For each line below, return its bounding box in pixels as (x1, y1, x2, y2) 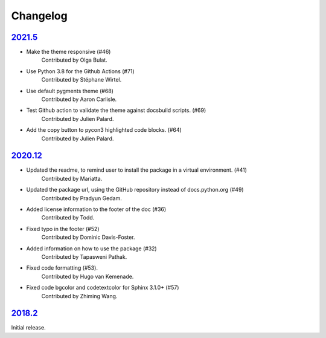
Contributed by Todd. (41, 214, 95, 221)
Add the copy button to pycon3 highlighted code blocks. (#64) (26, 126, 182, 134)
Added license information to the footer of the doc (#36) (26, 206, 167, 213)
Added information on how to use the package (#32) (26, 245, 157, 252)
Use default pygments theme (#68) (26, 87, 114, 94)
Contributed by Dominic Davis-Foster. (41, 233, 135, 241)
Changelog (11, 9, 68, 22)
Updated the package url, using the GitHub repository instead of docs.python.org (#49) (26, 186, 244, 193)
